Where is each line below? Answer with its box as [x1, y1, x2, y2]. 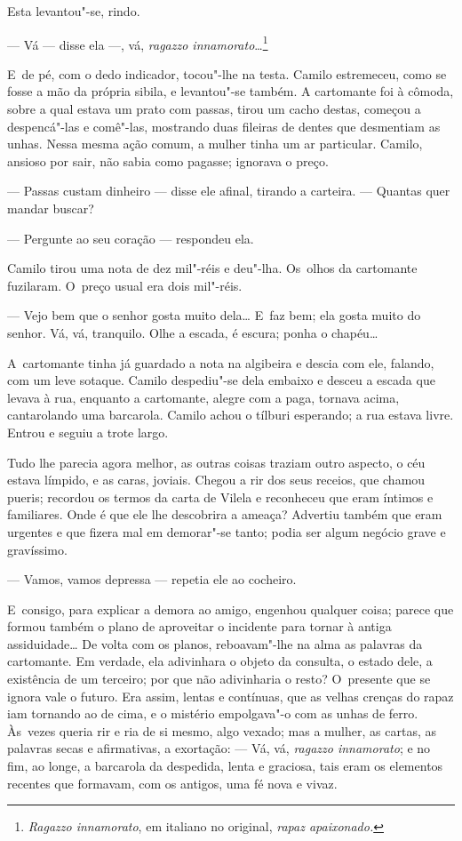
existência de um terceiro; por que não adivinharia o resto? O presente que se [7, 669, 431, 688]
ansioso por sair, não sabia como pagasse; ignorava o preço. [7, 151, 329, 170]
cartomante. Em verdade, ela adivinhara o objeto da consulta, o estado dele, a [7, 652, 433, 670]
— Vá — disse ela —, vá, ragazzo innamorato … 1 [7, 32, 268, 53]
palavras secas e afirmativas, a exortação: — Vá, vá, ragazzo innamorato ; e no [7, 739, 431, 757]
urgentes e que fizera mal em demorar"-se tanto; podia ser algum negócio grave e [7, 522, 446, 541]
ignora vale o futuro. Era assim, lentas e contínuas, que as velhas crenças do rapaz [7, 686, 454, 705]
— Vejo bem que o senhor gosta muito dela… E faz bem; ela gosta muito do [7, 306, 421, 324]
